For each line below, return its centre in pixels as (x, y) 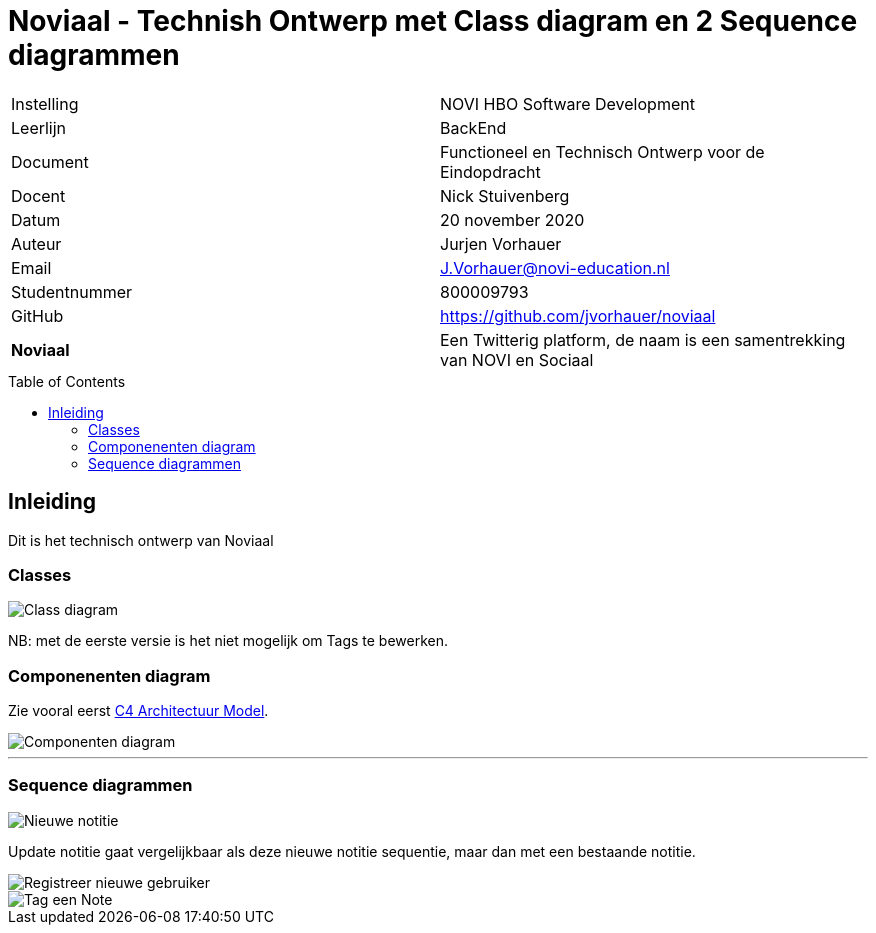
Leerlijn (39, 127)
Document (50, 161)
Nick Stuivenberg (505, 195)
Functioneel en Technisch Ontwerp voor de (602, 151)
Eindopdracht (490, 171)
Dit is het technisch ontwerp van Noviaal (141, 540)
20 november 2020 (512, 219)
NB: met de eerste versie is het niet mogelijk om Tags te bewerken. (228, 641)
